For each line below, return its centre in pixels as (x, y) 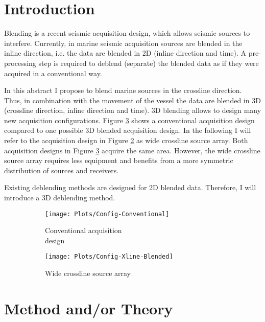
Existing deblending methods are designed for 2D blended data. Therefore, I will (130, 187)
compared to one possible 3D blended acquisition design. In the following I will (128, 130)
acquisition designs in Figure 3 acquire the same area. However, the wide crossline (132, 150)
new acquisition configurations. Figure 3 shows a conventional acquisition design (129, 120)
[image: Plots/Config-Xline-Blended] (109, 257)
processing (20, 63)
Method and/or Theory (89, 308)
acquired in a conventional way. (53, 73)
